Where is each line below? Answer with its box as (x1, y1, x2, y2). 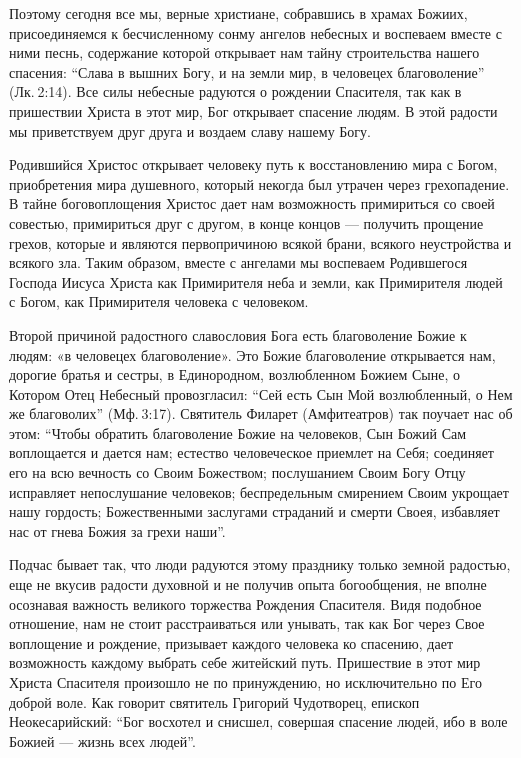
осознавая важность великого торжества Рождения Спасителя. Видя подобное (9, 593, 482, 614)
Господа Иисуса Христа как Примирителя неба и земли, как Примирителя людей (9, 271, 503, 292)
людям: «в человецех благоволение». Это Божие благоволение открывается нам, (9, 344, 496, 365)
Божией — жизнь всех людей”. (9, 730, 196, 751)
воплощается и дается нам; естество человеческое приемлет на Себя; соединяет (9, 442, 494, 463)
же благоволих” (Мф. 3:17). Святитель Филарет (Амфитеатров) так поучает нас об (9, 403, 513, 424)
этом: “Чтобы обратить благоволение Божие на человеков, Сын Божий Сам (9, 422, 467, 443)
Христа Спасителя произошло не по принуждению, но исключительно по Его (9, 672, 482, 692)
